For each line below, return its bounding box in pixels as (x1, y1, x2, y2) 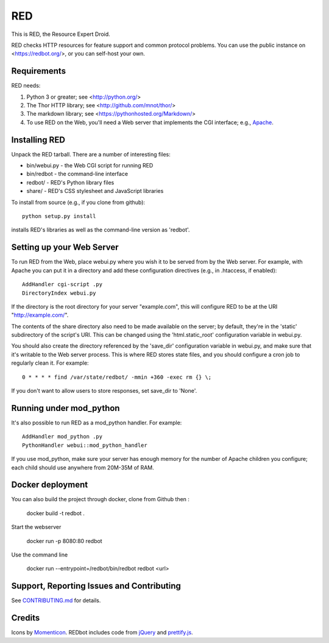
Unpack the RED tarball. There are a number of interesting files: (11, 150, 171, 158)
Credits (11, 613, 40, 624)
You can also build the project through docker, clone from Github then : (11, 496, 190, 503)
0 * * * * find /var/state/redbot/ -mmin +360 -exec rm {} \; (22, 373, 212, 381)
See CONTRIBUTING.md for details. (11, 597, 101, 604)
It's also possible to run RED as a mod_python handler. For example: (11, 419, 182, 426)
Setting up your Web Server (11, 242, 119, 253)
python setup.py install (22, 213, 96, 220)
